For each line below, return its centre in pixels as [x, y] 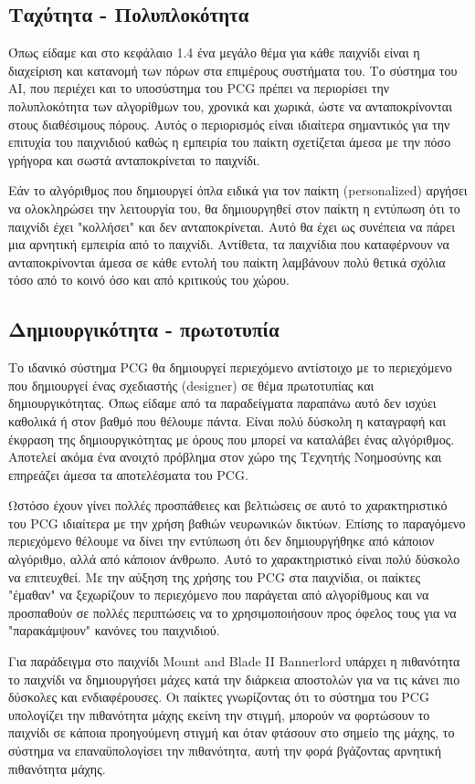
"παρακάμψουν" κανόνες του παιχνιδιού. [114, 630]
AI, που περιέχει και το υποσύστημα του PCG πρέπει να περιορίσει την [199, 88]
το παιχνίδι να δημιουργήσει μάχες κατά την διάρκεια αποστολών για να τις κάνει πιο [234, 679]
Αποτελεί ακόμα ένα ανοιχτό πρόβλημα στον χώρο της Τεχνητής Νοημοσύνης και [225, 457]
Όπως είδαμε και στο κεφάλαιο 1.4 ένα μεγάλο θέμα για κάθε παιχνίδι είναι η [214, 52]
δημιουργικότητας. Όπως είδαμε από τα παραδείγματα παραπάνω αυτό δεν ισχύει [222, 403]
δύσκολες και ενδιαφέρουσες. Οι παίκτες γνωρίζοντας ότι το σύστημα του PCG [219, 697]
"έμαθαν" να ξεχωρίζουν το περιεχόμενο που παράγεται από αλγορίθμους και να [219, 595]
